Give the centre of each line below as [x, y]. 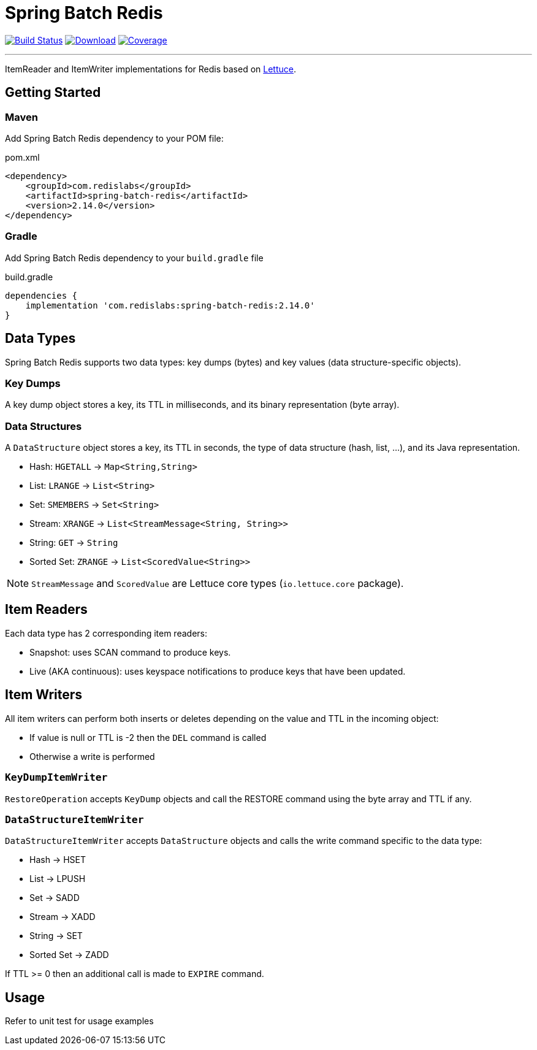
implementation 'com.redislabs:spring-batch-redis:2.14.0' [170, 305]
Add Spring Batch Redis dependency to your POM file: [114, 138]
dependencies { [41, 295]
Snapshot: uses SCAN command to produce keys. [130, 652]
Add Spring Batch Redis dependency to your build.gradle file [134, 258]
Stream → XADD [63, 917]
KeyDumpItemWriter [56, 778]
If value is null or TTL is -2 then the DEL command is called [148, 737]
